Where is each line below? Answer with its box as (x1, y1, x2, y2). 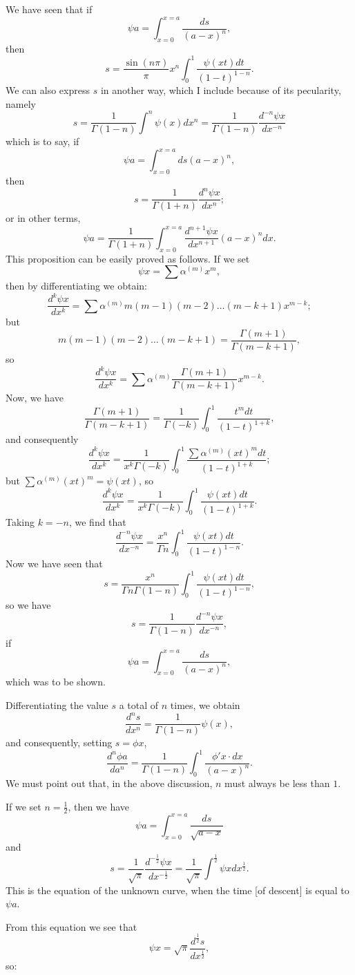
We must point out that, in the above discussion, (6, 776, 213, 791)
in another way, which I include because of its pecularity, (100, 82, 341, 97)
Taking (6, 515, 35, 529)
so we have (6, 598, 51, 612)
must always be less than (224, 776, 330, 791)
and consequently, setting (6, 735, 113, 750)
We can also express (6, 82, 90, 97)
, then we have (68, 799, 130, 813)
